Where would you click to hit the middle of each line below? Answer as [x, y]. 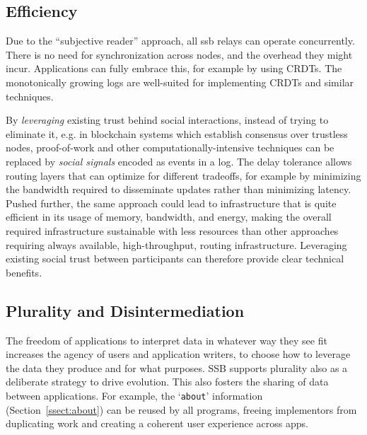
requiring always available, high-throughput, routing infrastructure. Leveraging [176, 244]
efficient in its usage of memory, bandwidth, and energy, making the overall [169, 217]
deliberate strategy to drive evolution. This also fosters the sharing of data [167, 382]
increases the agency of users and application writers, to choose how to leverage [178, 354]
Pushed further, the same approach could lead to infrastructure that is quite [171, 203]
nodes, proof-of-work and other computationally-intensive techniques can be [170, 147]
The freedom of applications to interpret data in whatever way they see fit [167, 340]
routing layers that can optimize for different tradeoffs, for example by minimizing [183, 175]
